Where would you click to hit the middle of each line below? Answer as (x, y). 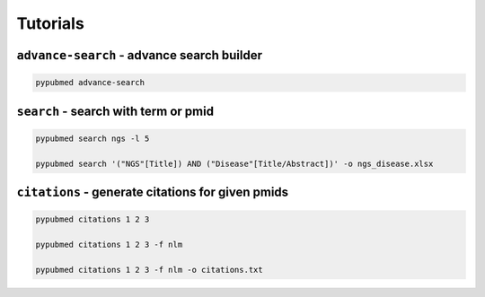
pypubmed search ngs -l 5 (93, 138)
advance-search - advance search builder (140, 55)
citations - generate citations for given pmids (153, 192)
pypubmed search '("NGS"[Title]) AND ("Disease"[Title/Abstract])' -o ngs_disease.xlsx (234, 163)
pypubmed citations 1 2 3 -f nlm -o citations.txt (150, 270)
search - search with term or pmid (115, 111)
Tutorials (50, 23)
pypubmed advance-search (90, 83)
